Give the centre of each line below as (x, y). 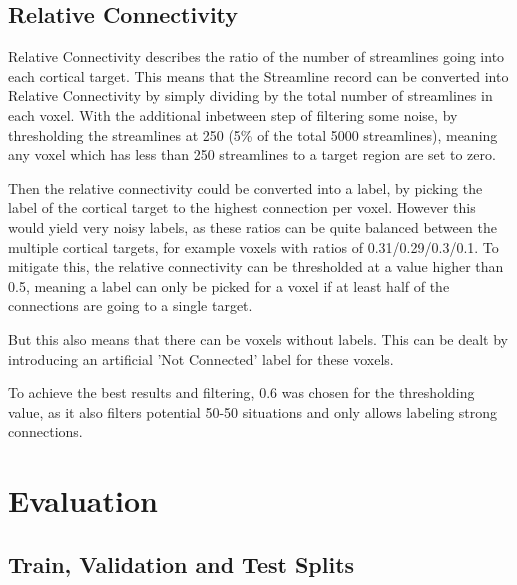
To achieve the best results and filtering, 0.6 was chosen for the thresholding (241, 392)
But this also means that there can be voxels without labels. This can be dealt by (258, 338)
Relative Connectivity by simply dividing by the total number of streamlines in (250, 95)
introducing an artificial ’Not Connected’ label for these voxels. (201, 358)
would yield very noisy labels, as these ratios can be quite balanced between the (252, 226)
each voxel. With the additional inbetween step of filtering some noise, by (233, 114)
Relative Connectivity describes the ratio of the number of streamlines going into (256, 56)
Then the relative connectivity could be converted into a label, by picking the (245, 187)
